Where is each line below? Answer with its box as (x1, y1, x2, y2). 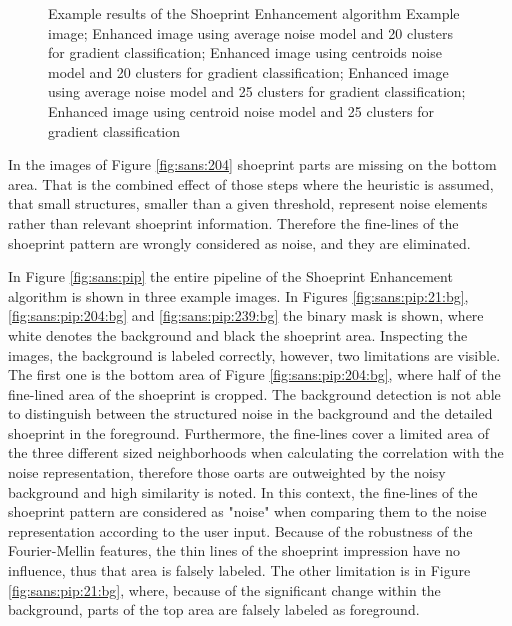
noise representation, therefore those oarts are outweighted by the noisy (8, 462, 446, 483)
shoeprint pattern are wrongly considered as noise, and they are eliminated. (8, 232, 471, 253)
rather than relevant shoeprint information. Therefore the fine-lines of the (8, 212, 459, 233)
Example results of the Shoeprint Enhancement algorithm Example (48, 3, 460, 23)
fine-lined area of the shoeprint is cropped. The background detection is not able (8, 383, 501, 404)
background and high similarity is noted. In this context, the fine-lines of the (8, 481, 478, 502)
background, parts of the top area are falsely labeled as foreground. (8, 599, 420, 620)
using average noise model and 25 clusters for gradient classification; (48, 81, 466, 102)
